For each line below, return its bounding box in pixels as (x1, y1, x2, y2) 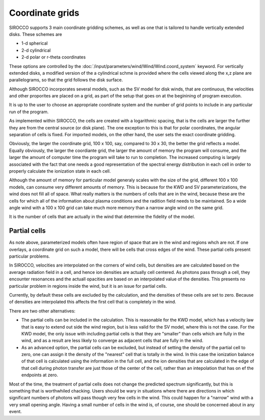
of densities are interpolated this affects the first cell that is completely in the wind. (9, 299, 177, 305)
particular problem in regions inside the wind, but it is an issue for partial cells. (9, 283, 167, 289)
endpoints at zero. (21, 372, 58, 378)
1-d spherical (21, 40, 48, 46)
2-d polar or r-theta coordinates (21, 54, 86, 60)
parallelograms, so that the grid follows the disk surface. (9, 77, 123, 83)
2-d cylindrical (21, 47, 51, 53)
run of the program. (9, 109, 49, 115)
